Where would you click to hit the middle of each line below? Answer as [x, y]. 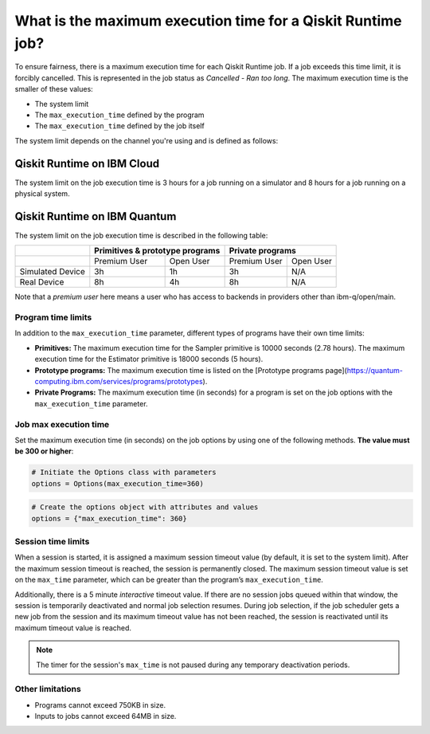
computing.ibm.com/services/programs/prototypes [119, 381]
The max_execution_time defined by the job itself [119, 126]
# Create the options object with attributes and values [145, 507]
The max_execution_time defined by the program [119, 115]
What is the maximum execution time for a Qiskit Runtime [208, 21]
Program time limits [53, 317]
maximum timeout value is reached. [73, 628]
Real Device [42, 282]
